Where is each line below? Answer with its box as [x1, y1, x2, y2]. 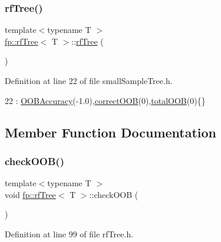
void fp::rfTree [5, 188, 56, 200]
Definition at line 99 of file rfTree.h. [5, 227, 134, 240]
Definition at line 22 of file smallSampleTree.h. [5, 75, 173, 86]
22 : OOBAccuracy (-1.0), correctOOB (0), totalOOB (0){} [5, 94, 206, 106]
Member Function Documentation [5, 123, 217, 141]
